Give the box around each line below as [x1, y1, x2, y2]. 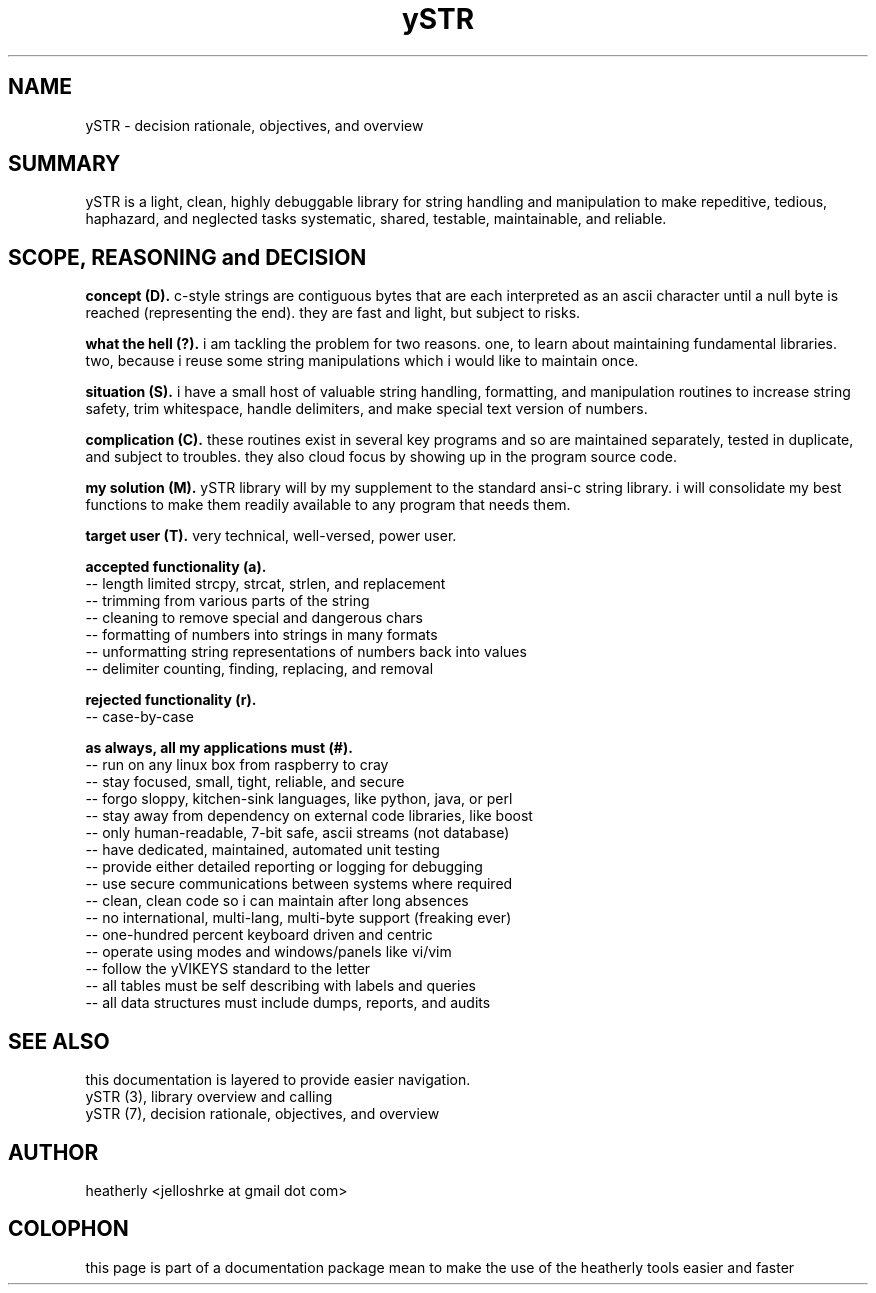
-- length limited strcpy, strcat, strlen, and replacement [85, 575, 446, 593]
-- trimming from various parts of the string [85, 592, 370, 610]
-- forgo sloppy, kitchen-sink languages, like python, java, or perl [85, 790, 513, 808]
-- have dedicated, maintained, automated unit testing [85, 841, 440, 859]
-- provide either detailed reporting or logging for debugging [85, 858, 483, 876]
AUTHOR [8, 1139, 99, 1165]
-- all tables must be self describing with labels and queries [85, 977, 476, 995]
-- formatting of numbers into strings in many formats [85, 626, 438, 644]
